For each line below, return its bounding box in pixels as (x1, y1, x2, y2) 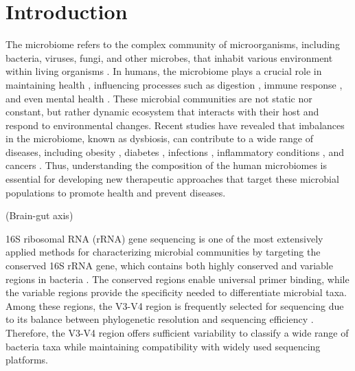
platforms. (5, 352, 48, 367)
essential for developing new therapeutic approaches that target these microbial (5, 172, 339, 186)
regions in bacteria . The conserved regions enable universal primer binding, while (5, 271, 350, 286)
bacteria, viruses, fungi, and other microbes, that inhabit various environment (5, 50, 333, 65)
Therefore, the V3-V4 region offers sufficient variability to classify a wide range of (5, 326, 349, 339)
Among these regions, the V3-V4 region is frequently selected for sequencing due (5, 298, 344, 313)
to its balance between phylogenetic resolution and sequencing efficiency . (5, 312, 314, 326)
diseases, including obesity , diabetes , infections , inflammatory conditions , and (5, 144, 344, 159)
